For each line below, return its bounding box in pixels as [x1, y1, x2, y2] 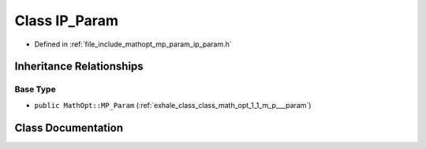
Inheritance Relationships [14, 60, 144, 73]
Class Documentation [14, 121, 124, 134]
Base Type [14, 84, 56, 95]
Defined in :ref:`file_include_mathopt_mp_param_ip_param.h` [34, 39, 232, 49]
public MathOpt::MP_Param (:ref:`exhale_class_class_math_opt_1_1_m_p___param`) [34, 100, 312, 110]
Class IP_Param [14, 12, 118, 29]
